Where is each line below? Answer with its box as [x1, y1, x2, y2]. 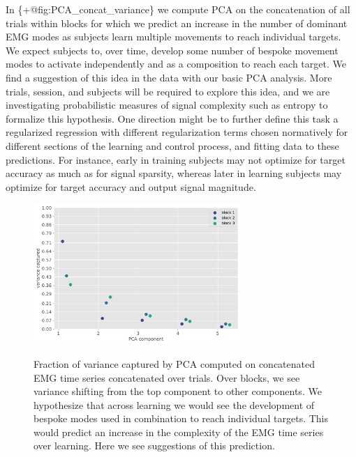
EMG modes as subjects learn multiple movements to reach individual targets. [6, 29, 341, 44]
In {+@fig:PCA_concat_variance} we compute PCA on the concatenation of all [6, 2, 350, 16]
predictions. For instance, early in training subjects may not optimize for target [6, 152, 346, 166]
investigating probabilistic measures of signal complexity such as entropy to [6, 98, 328, 112]
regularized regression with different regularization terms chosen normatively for [6, 125, 348, 139]
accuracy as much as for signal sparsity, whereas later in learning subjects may [6, 166, 342, 180]
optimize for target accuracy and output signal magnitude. [6, 179, 256, 194]
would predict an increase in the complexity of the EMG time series [34, 424, 324, 439]
